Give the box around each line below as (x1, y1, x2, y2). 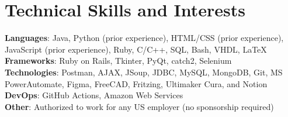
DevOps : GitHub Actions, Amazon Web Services (5, 89, 183, 101)
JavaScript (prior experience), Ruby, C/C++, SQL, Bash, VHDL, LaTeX (5, 43, 267, 55)
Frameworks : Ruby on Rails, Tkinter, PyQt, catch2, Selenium (5, 54, 232, 67)
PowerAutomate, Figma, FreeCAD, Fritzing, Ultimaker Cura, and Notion (5, 77, 268, 90)
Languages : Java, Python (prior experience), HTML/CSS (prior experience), (5, 32, 284, 44)
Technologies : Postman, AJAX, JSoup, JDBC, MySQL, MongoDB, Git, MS (5, 66, 283, 78)
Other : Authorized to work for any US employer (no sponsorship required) (5, 100, 274, 112)
